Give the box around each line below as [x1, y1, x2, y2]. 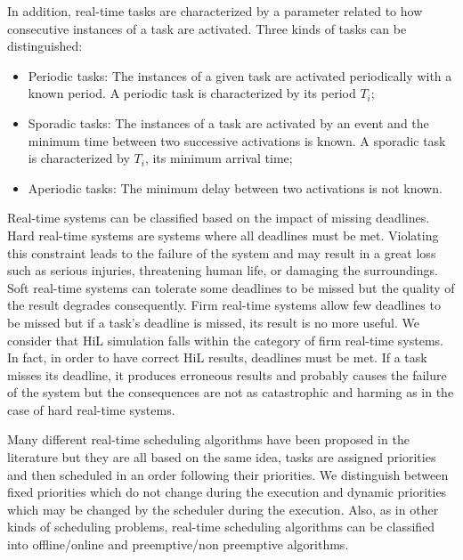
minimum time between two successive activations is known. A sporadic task [28, 131, 446, 150]
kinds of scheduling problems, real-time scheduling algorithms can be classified [7, 517, 435, 536]
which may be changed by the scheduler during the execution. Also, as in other [7, 499, 439, 518]
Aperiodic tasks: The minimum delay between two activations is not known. [28, 178, 443, 197]
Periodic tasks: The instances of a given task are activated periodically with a [28, 66, 452, 85]
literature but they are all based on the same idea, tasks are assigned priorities [7, 448, 436, 467]
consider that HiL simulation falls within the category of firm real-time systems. [7, 330, 444, 349]
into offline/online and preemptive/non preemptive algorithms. [7, 535, 349, 554]
